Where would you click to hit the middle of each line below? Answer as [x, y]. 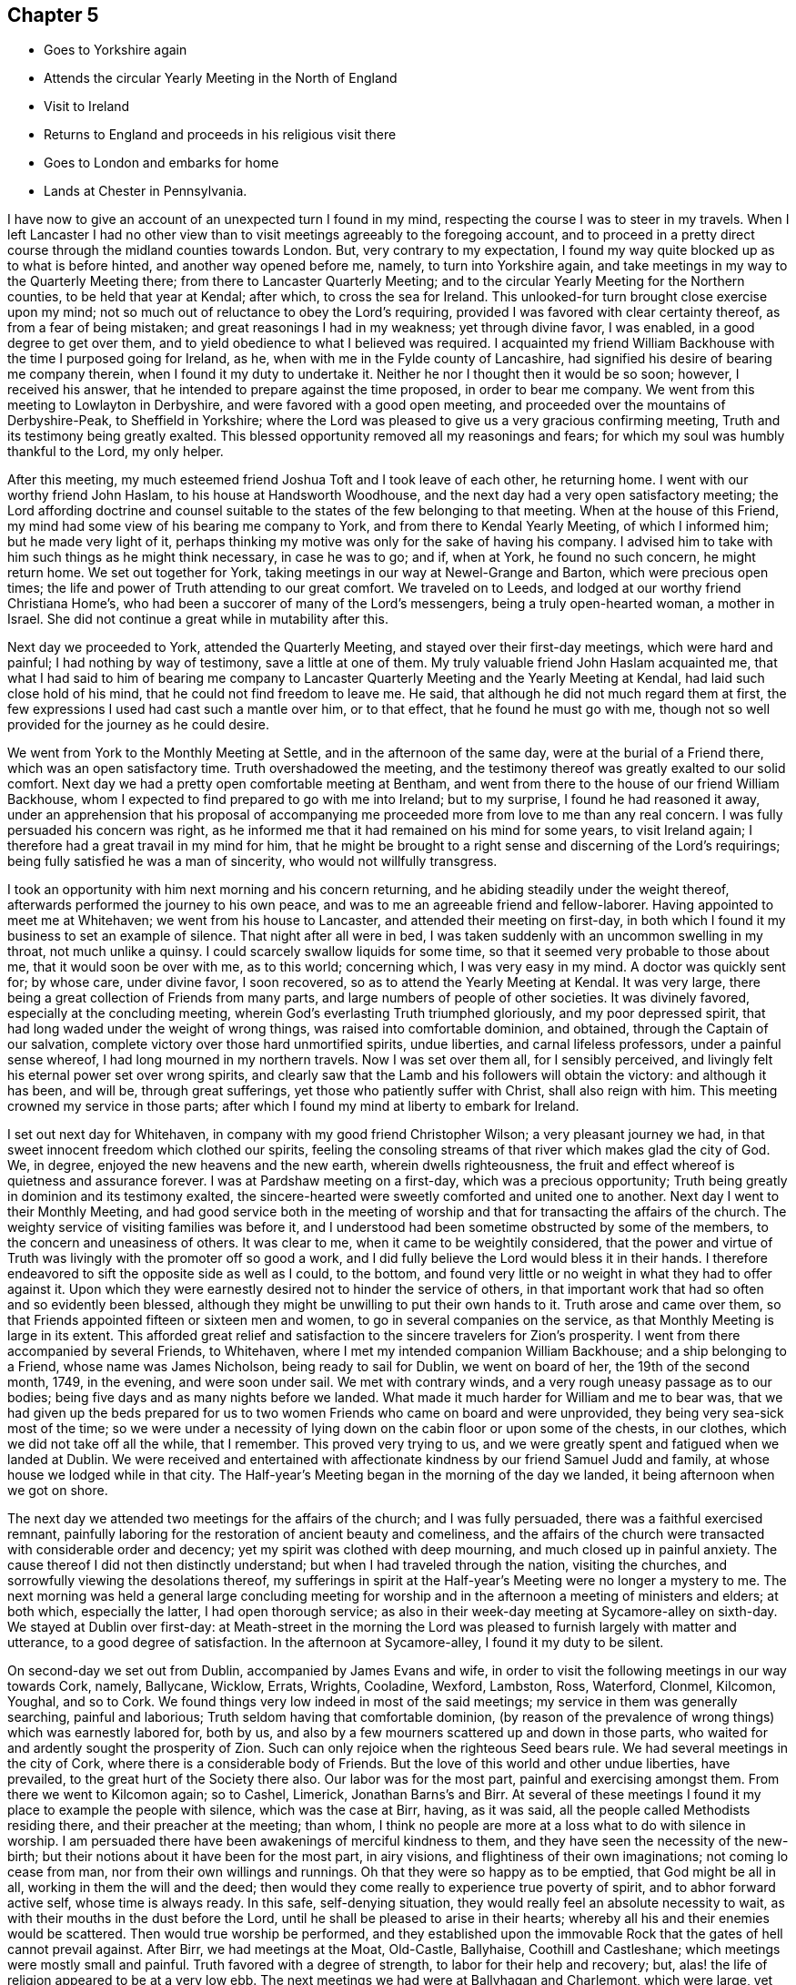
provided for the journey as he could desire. [138, 725]
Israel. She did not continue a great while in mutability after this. [198, 619]
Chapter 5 [53, 15]
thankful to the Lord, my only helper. [116, 452]
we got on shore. [58, 1491]
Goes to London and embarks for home [161, 163]
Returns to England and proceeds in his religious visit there [220, 135]
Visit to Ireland [87, 107]
